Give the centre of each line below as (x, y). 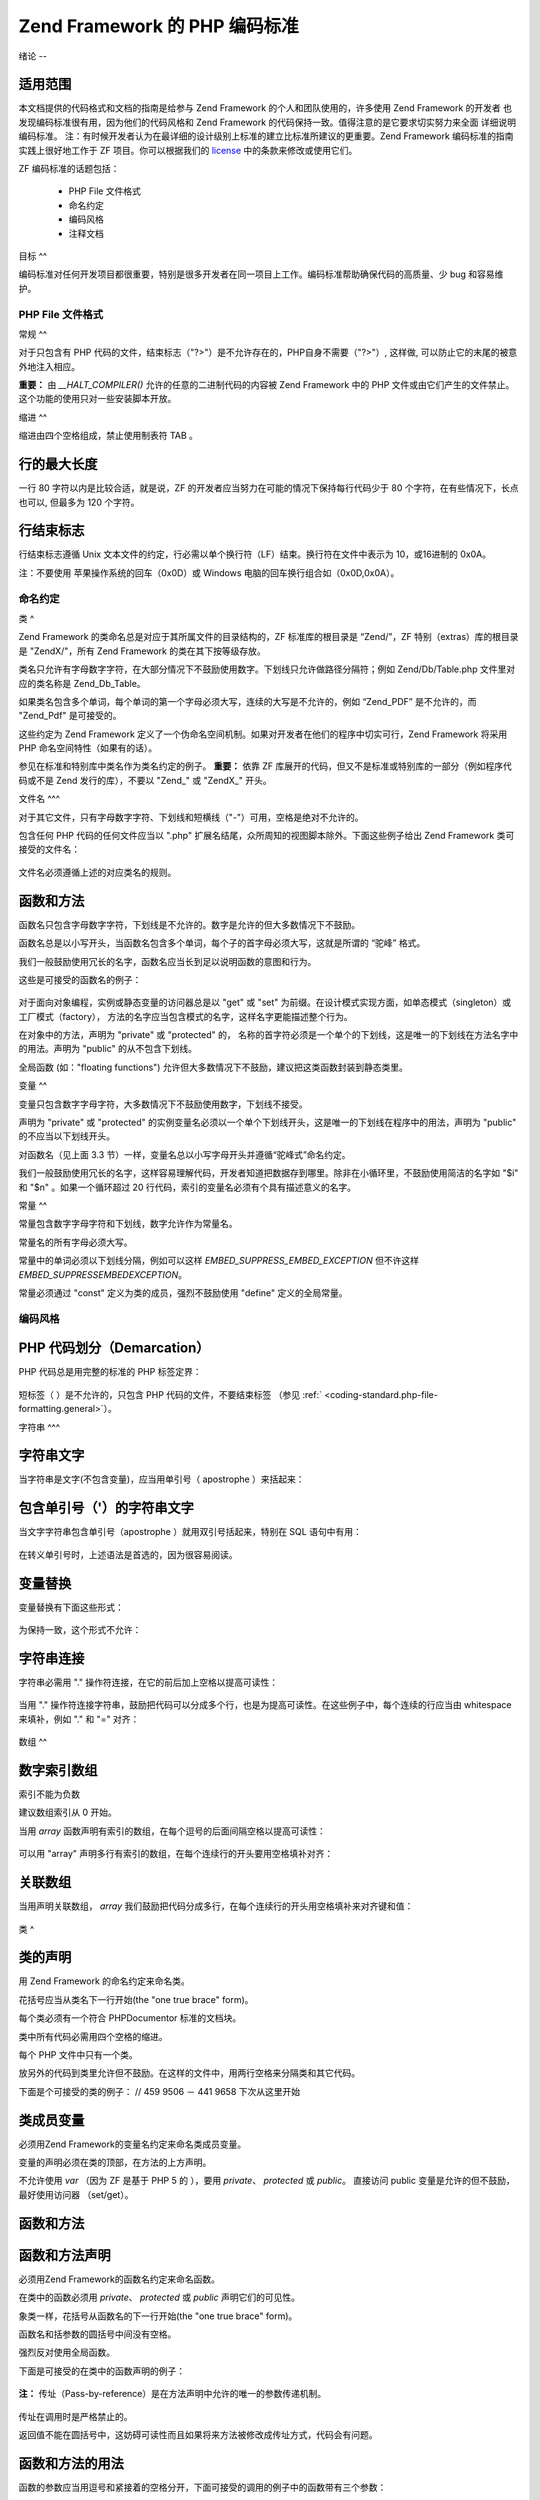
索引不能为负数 (49, 1794)
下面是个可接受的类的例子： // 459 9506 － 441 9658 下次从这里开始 (159, 2091)
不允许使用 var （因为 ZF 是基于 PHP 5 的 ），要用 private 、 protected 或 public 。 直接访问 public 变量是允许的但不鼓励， (266, 2181)
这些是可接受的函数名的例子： (80, 979)
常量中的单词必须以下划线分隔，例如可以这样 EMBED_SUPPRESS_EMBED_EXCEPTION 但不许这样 (219, 1261)
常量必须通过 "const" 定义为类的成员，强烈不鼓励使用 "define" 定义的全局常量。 (183, 1292)
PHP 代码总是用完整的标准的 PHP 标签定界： (110, 1372)
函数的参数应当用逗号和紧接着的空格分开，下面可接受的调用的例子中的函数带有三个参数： (202, 2487)
